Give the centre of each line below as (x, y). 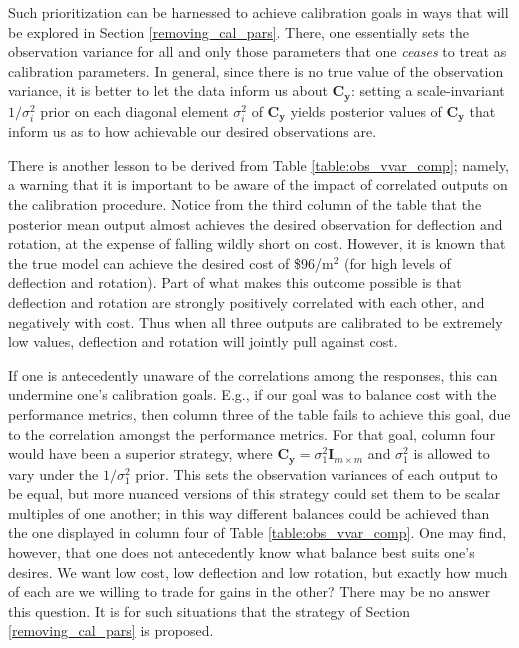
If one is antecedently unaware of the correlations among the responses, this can (253, 374)
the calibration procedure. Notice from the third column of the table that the (245, 204)
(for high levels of (397, 262)
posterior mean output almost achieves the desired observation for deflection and (255, 223)
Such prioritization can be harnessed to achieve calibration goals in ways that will (258, 12)
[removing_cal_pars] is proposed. (111, 630)
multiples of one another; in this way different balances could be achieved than (249, 512)
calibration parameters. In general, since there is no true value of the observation (256, 70)
